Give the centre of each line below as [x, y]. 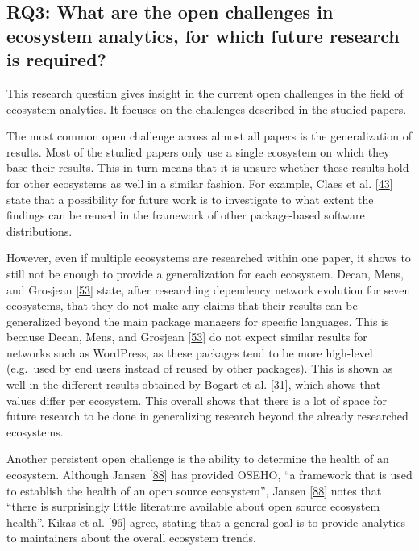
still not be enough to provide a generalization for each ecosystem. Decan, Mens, [205, 273]
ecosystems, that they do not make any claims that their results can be [182, 305]
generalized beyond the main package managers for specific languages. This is [198, 321]
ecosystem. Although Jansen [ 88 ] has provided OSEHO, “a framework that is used [209, 475]
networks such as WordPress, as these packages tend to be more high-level [190, 352]
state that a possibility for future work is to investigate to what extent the [190, 199]
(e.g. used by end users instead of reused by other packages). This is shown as [200, 368]
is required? [57, 59]
